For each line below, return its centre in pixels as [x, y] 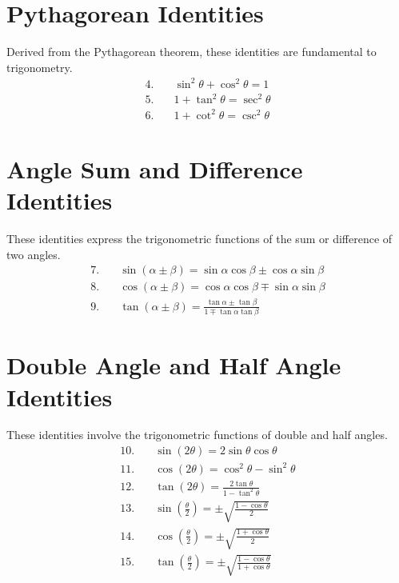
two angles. [34, 254]
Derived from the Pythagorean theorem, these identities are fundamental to [192, 52]
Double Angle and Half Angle [174, 365]
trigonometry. [40, 67]
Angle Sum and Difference [155, 169]
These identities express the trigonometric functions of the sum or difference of [199, 239]
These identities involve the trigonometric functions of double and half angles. [197, 435]
